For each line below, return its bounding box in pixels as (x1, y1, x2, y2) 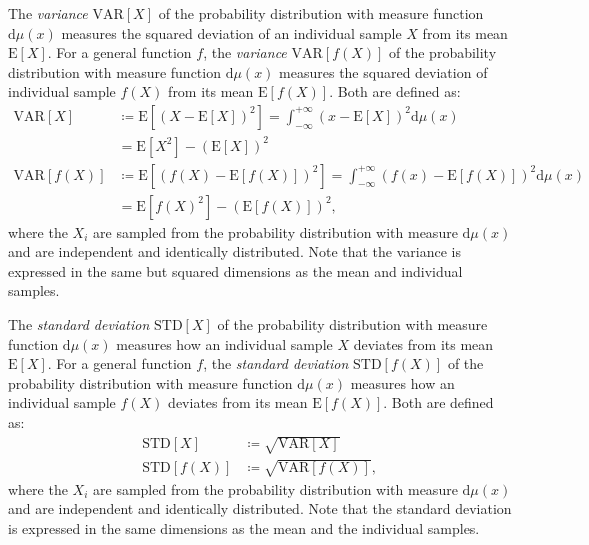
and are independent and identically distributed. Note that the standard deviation (8, 498, 512, 519)
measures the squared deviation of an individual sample (61, 22, 402, 43)
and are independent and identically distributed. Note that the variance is (8, 241, 461, 262)
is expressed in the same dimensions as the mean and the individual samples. (8, 517, 480, 538)
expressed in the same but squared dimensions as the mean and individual (8, 260, 463, 281)
